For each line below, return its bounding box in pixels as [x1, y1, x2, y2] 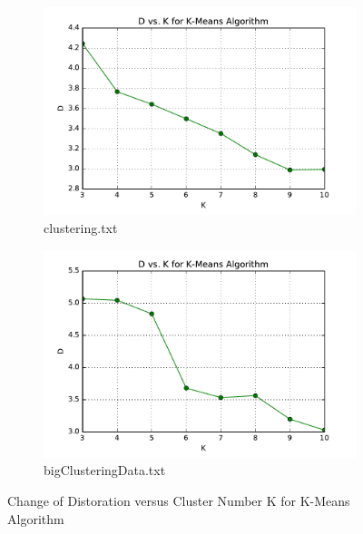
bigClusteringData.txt [44, 461, 166, 480]
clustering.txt [44, 218, 118, 237]
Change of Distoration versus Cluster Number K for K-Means [7, 491, 350, 510]
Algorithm [7, 509, 64, 528]
